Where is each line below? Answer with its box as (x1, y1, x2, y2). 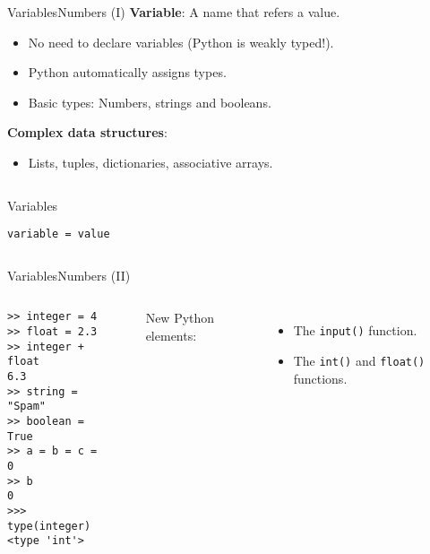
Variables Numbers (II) (7, 265, 131, 284)
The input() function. (293, 321, 417, 340)
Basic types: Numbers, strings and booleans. (28, 92, 271, 111)
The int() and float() (293, 351, 426, 370)
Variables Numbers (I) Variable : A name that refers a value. (7, 3, 340, 21)
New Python (145, 308, 215, 327)
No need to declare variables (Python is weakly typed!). (28, 32, 334, 51)
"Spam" (7, 400, 46, 413)
